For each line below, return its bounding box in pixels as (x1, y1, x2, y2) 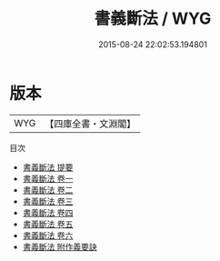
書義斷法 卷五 (22, 218, 74, 229)
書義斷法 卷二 (22, 184, 74, 196)
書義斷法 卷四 (22, 206, 74, 218)
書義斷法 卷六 (22, 229, 74, 241)
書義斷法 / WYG (94, 8, 212, 29)
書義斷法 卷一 (22, 173, 74, 184)
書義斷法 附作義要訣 (22, 241, 97, 252)
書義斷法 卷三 (22, 196, 74, 206)
